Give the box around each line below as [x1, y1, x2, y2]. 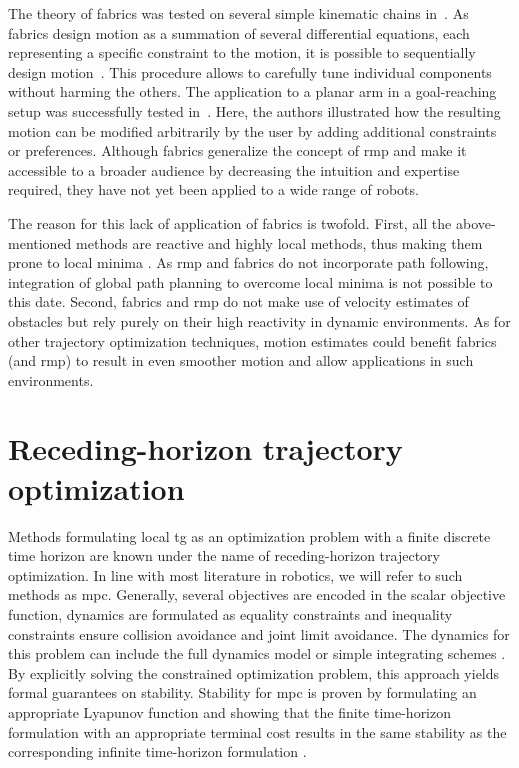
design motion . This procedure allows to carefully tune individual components [8, 61, 492, 82]
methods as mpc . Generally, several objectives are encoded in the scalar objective [8, 584, 506, 605]
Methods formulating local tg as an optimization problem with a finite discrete [8, 525, 491, 546]
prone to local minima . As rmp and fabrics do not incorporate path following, [8, 252, 489, 273]
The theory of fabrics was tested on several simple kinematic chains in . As [8, 3, 469, 23]
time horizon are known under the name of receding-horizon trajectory [8, 545, 440, 566]
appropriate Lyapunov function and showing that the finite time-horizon [8, 701, 452, 722]
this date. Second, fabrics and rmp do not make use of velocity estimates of [8, 291, 469, 312]
